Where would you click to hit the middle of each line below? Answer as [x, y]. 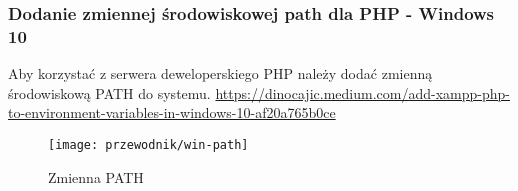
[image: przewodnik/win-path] [148, 144]
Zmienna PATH [96, 176]
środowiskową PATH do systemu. [109, 92]
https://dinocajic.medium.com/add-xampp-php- [362, 92]
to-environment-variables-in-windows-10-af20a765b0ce [172, 112]
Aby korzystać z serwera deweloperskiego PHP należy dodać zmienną [220, 73]
